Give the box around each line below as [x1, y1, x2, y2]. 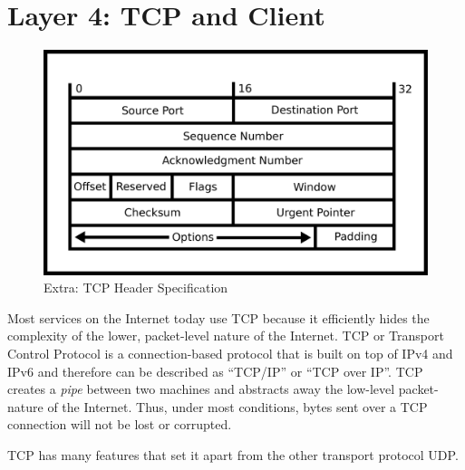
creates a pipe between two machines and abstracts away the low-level [7, 379, 395, 398]
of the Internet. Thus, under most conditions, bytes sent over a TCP [47, 397, 428, 416]
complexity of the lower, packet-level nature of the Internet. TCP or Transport [7, 326, 444, 345]
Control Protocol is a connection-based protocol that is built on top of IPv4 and [7, 343, 453, 362]
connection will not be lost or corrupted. [7, 415, 232, 434]
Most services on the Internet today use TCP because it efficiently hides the [7, 308, 430, 327]
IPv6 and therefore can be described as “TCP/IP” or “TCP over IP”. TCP [7, 361, 423, 380]
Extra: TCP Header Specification [44, 278, 228, 297]
